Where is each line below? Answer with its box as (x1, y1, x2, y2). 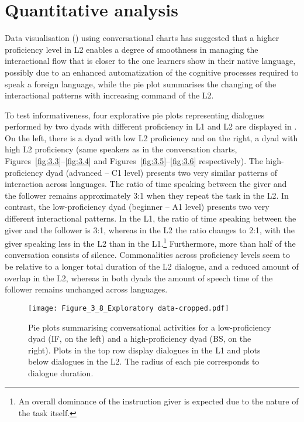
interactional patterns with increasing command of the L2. (5, 89, 214, 101)
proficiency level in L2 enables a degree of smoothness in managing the (5, 43, 258, 55)
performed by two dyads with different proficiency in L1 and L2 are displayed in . (5, 120, 297, 132)
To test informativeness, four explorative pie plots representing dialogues (5, 108, 265, 121)
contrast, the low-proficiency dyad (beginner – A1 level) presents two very (5, 200, 270, 213)
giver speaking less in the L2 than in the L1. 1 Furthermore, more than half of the (5, 236, 296, 249)
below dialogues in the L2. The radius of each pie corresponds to (28, 355, 260, 367)
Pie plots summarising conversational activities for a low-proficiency (28, 321, 271, 333)
